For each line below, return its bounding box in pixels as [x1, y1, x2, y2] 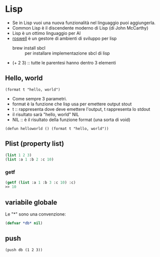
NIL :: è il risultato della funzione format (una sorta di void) [12, 117, 130, 123]
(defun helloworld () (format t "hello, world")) [5, 126, 109, 131]
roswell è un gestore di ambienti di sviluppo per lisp [12, 35, 117, 41]
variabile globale [5, 198, 58, 206]
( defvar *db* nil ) [5, 221, 43, 226]
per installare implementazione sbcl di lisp [24, 50, 110, 56]
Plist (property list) [5, 139, 64, 148]
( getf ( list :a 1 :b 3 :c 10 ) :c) [5, 180, 76, 185]
